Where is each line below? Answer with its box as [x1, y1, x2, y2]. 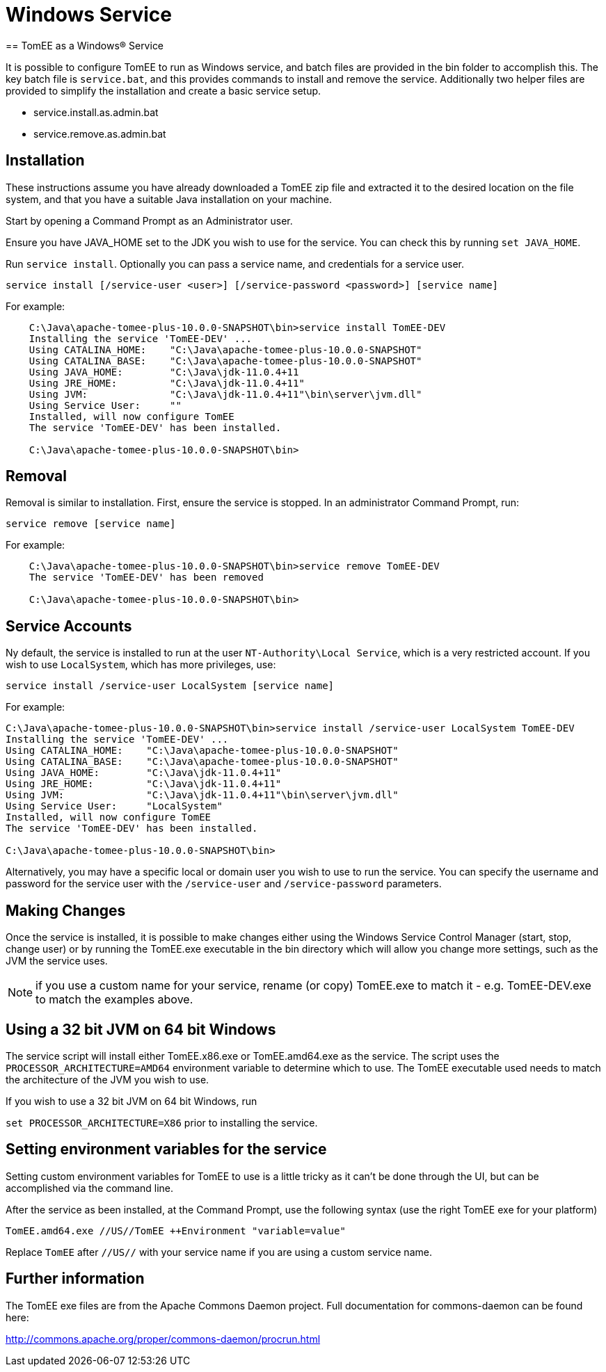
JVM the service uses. [6, 955, 108, 967]
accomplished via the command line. [6, 1181, 174, 1194]
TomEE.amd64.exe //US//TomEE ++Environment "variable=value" [6, 1225, 346, 1236]
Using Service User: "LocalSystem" [6, 800, 223, 812]
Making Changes [6, 901, 126, 919]
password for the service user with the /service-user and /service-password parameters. [6, 878, 442, 890]
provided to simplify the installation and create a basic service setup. [6, 84, 321, 97]
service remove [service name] [6, 518, 176, 530]
